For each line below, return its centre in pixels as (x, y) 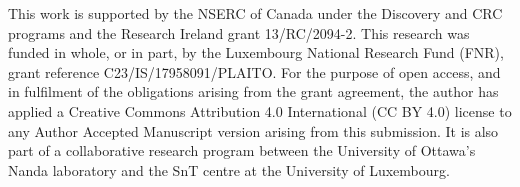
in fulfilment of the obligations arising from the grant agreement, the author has (253, 91)
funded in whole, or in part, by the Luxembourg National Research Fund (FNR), (256, 52)
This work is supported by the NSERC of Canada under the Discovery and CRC (255, 13)
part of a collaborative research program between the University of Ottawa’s (242, 150)
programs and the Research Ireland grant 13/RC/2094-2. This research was (239, 32)
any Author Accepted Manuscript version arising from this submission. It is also (253, 130)
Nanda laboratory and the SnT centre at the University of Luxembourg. (229, 169)
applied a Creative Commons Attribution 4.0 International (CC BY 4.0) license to (260, 110)
